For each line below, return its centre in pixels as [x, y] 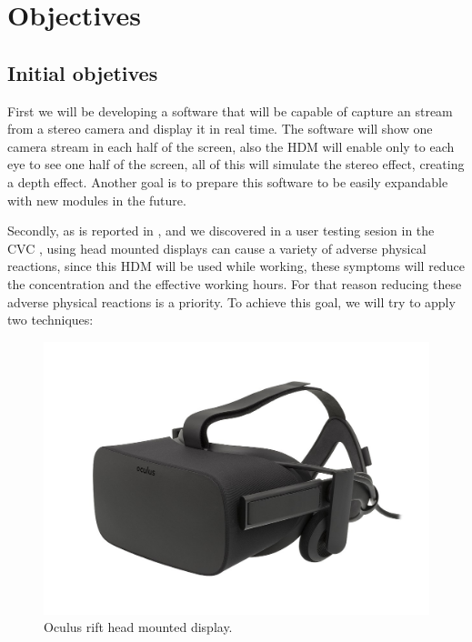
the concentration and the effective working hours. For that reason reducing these [235, 283]
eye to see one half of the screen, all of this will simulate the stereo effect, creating [236, 164]
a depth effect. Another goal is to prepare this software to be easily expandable [228, 181]
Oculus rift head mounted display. [138, 627]
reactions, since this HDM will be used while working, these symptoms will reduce [236, 266]
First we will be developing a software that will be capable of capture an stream [230, 110]
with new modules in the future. [97, 200]
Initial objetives [83, 72]
